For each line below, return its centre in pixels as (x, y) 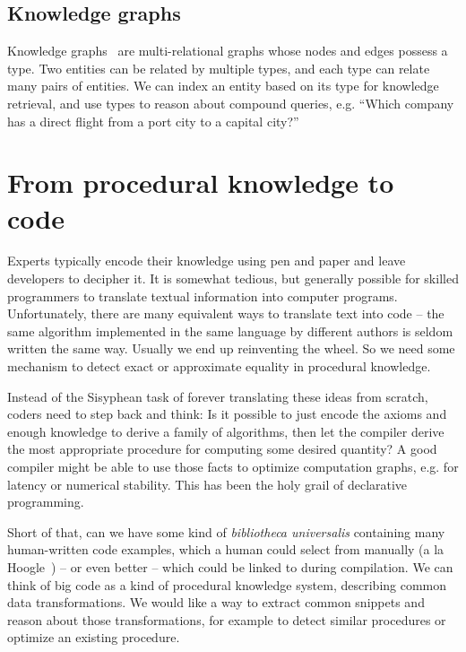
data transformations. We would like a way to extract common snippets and (216, 602)
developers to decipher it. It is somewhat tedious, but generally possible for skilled (233, 278)
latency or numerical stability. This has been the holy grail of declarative (207, 484)
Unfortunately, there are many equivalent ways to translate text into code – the (226, 313)
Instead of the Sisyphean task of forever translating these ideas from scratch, (218, 396)
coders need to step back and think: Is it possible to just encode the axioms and (227, 414)
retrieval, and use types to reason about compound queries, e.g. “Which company (231, 103)
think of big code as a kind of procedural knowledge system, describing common (227, 584)
